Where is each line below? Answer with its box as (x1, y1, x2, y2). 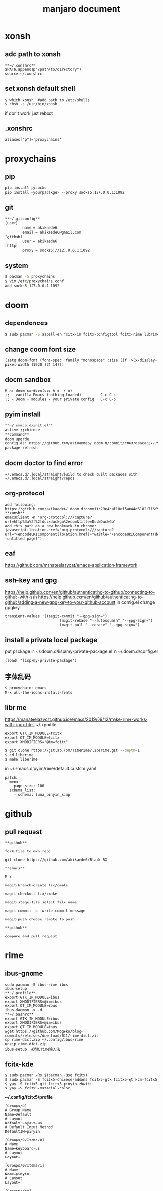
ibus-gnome (5, 969, 43, 977)
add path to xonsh (5, 50, 61, 58)
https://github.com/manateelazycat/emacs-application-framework (5, 562, 138, 568)
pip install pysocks (5, 186, 47, 190)
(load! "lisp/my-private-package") (5, 658, 77, 663)
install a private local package (5, 635, 98, 644)
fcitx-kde (5, 1060, 33, 1068)
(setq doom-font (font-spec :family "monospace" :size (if (5, 358, 127, 363)
